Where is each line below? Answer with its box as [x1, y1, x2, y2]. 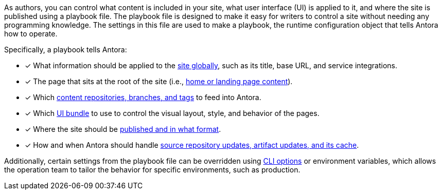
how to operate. [4, 29, 58, 38]
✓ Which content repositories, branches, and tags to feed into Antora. [25, 93, 261, 102]
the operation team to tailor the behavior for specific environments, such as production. [4, 165, 300, 174]
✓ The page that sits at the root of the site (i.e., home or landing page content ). [25, 77, 293, 86]
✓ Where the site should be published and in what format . [25, 125, 221, 133]
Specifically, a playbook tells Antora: [4, 45, 127, 54]
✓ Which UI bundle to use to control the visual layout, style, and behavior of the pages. [25, 109, 320, 118]
